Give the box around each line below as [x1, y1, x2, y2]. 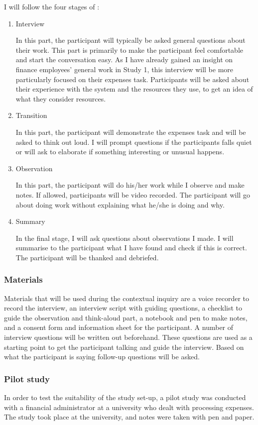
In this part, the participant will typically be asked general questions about [15, 35, 246, 45]
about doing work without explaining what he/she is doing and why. [15, 199, 225, 210]
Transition [15, 110, 47, 120]
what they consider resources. [15, 93, 106, 104]
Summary [15, 216, 45, 226]
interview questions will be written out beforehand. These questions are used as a [4, 332, 253, 342]
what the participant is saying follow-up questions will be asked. [4, 351, 200, 362]
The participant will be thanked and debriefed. [15, 252, 159, 262]
